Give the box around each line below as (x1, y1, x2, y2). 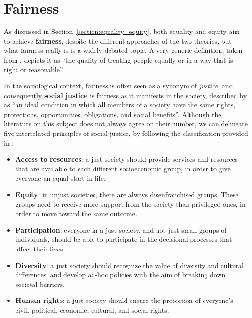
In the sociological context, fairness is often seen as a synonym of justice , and (4, 81, 233, 91)
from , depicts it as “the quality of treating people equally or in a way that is (4, 54, 233, 65)
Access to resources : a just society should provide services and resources (15, 154, 238, 164)
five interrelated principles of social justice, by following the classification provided (4, 128, 248, 138)
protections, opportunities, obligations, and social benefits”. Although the (4, 109, 221, 119)
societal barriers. (15, 279, 64, 289)
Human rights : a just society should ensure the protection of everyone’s (15, 295, 233, 305)
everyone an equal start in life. (15, 173, 106, 183)
